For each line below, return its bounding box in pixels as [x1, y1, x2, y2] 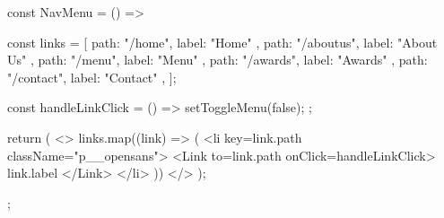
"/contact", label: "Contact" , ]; [7, 67, 177, 86]
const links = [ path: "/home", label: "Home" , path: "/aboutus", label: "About [7, 32, 438, 51]
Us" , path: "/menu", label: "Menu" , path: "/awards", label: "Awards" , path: [7, 50, 428, 69]
